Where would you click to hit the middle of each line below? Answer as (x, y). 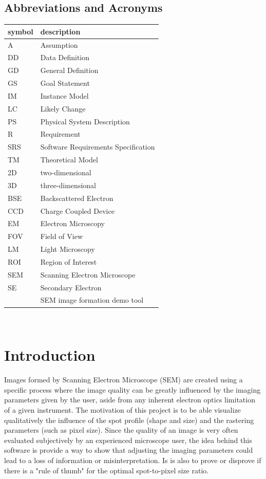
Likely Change (63, 108)
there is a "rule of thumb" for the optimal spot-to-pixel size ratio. (107, 470)
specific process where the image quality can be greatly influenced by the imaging (132, 389)
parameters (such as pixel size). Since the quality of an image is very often (121, 430)
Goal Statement (65, 83)
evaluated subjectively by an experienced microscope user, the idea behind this (128, 440)
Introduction (50, 355)
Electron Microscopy (72, 223)
